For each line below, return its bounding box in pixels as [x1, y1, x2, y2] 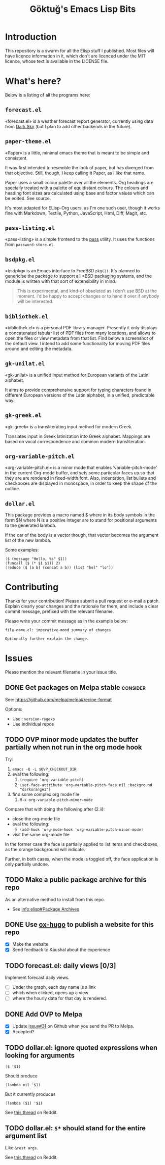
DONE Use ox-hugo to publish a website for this [5, 920, 154, 929]
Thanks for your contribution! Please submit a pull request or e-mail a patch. [5, 598, 160, 604]
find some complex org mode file [12, 791, 80, 797]
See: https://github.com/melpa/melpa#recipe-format [5, 697, 112, 703]
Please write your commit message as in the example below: [5, 618, 128, 624]
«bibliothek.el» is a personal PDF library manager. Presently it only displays [5, 324, 158, 330]
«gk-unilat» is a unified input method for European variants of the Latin [5, 372, 149, 378]
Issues [5, 653, 33, 664]
